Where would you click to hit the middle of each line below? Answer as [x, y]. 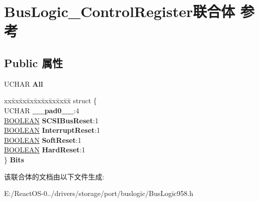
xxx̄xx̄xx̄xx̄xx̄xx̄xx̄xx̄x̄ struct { [51, 100]
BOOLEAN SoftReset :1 [43, 140]
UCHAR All [24, 83]
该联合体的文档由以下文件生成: [54, 176]
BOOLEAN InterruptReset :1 [52, 130]
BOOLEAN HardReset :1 [45, 150]
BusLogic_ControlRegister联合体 [120, 11]
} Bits [14, 159]
